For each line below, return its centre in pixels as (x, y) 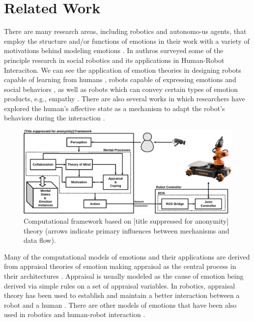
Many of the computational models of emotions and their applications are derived (127, 256)
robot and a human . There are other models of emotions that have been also (120, 305)
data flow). (40, 240)
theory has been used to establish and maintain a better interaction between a (122, 295)
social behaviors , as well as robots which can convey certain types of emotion (121, 89)
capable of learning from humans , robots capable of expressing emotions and (120, 79)
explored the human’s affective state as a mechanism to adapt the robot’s (114, 108)
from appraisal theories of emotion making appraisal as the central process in (120, 266)
